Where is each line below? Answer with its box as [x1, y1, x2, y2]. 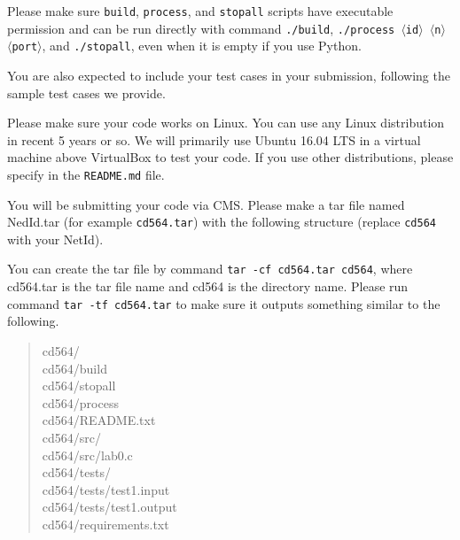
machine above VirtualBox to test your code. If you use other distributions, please [7, 148, 454, 166]
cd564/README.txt [42, 411, 156, 429]
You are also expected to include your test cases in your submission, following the [7, 66, 450, 84]
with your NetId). [7, 229, 104, 248]
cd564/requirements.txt [42, 514, 169, 533]
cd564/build [42, 359, 107, 377]
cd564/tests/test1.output [42, 498, 177, 516]
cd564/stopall [42, 376, 116, 395]
